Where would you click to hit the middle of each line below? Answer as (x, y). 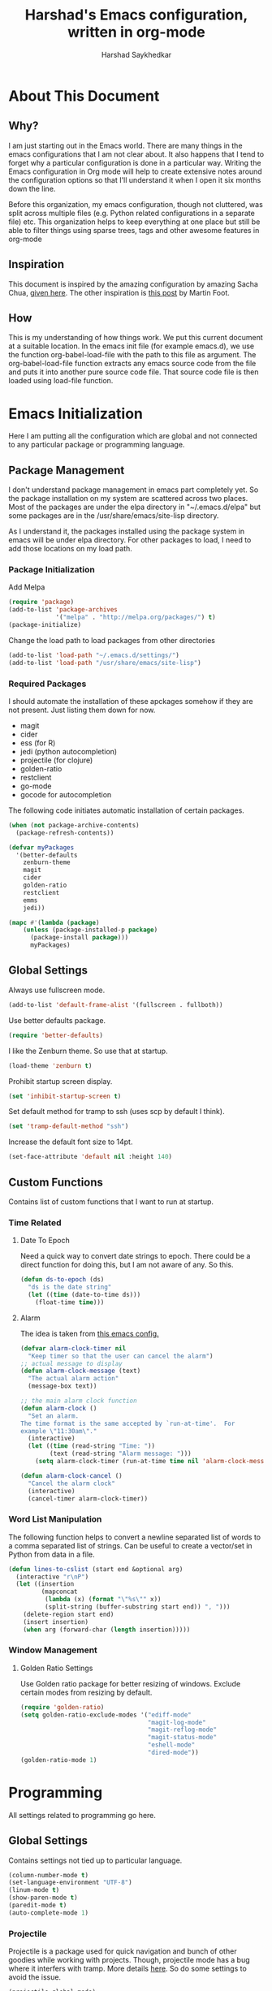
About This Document (84, 96)
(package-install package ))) (79, 938)
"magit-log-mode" (177, 1722)
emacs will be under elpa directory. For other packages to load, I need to (130, 540)
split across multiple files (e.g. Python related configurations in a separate (132, 213)
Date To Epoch (45, 1241)
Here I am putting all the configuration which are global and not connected (133, 436)
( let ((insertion (45, 1584)
